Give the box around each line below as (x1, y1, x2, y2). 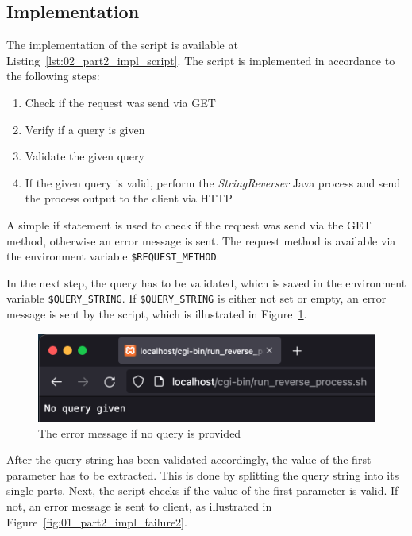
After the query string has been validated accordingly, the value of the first (6, 451, 372, 468)
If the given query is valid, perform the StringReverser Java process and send (25, 174, 401, 191)
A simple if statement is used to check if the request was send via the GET (6, 216, 372, 233)
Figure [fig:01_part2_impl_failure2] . (6, 513, 187, 530)
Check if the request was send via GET (25, 94, 216, 110)
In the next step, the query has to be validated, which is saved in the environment (6, 274, 406, 291)
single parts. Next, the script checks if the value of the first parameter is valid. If (6, 482, 399, 499)
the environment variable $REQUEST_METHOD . (6, 248, 220, 264)
